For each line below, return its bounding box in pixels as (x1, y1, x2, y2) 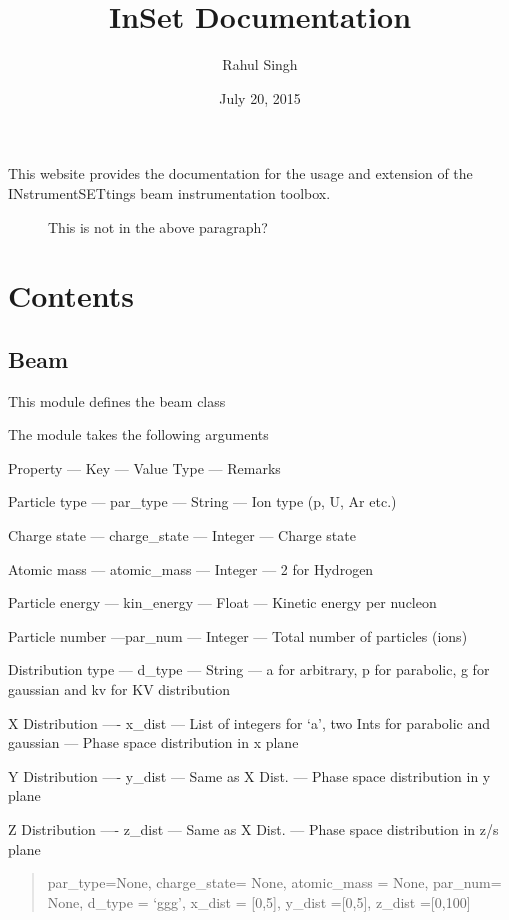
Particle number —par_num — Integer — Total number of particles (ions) (8, 625, 468, 646)
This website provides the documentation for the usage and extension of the (8, 163, 473, 184)
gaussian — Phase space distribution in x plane (8, 732, 299, 753)
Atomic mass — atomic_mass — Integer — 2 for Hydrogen (8, 558, 374, 579)
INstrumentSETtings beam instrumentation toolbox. (8, 182, 331, 203)
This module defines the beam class (8, 390, 226, 411)
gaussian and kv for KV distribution (8, 679, 231, 700)
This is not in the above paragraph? (48, 216, 268, 237)
